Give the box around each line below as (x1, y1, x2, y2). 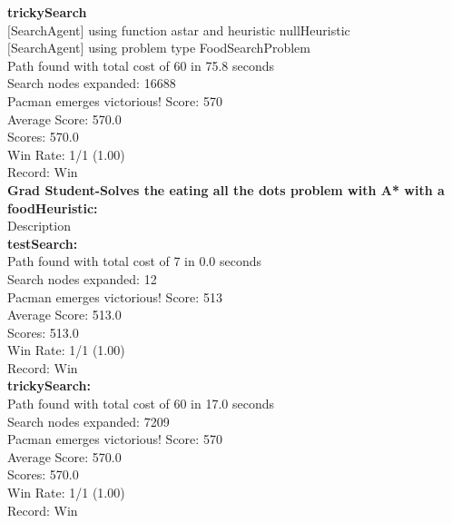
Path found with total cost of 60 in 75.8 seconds (7, 55, 275, 74)
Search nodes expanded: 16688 (7, 74, 176, 93)
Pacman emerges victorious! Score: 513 (7, 287, 222, 306)
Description (7, 216, 71, 235)
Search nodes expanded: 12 (7, 269, 157, 288)
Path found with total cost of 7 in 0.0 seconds (7, 252, 262, 271)
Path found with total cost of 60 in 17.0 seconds (7, 394, 275, 413)
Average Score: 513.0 (7, 305, 122, 324)
